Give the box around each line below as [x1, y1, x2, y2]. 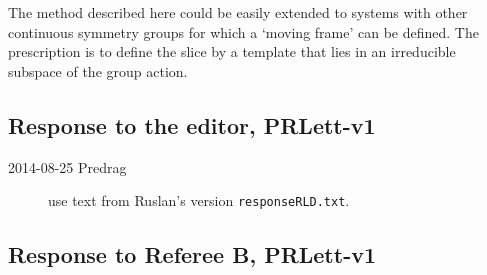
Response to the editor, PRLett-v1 [8, 109, 376, 140]
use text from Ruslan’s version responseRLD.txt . [48, 190, 350, 211]
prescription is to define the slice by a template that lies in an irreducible [8, 41, 456, 62]
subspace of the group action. [8, 60, 188, 81]
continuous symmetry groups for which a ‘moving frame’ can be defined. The [8, 21, 479, 42]
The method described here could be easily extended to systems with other [8, 2, 468, 22]
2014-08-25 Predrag [8, 156, 127, 177]
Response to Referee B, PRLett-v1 [8, 239, 377, 270]
